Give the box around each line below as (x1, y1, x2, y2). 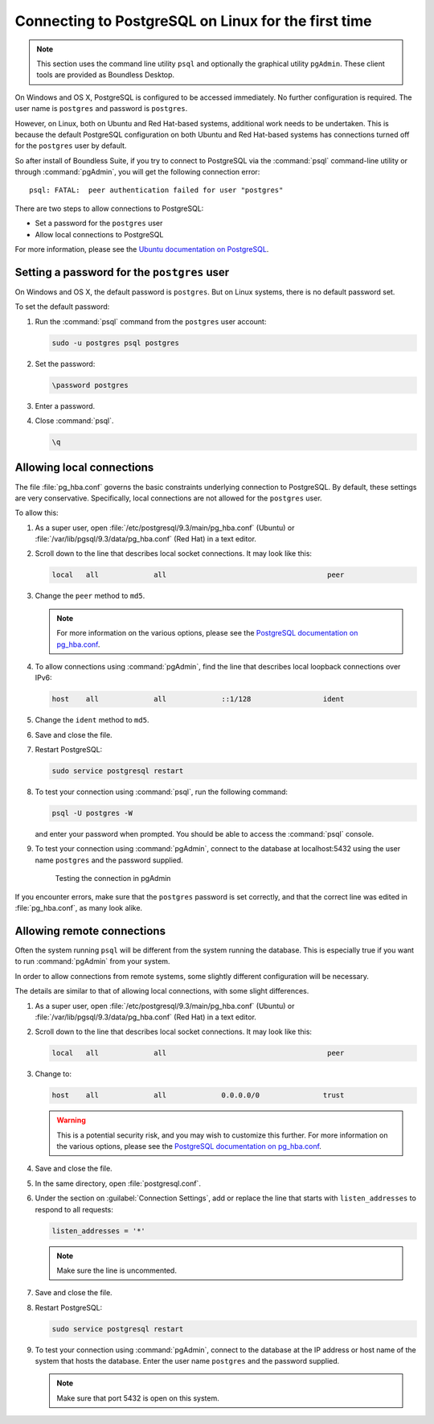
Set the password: (35, 359, 96, 368)
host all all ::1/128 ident (51, 694, 345, 704)
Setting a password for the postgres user (14, 265, 230, 279)
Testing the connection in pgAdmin (55, 874, 171, 883)
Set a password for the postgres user (35, 218, 163, 228)
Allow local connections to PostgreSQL (35, 229, 164, 239)
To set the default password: (14, 302, 110, 311)
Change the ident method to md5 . (35, 715, 149, 725)
